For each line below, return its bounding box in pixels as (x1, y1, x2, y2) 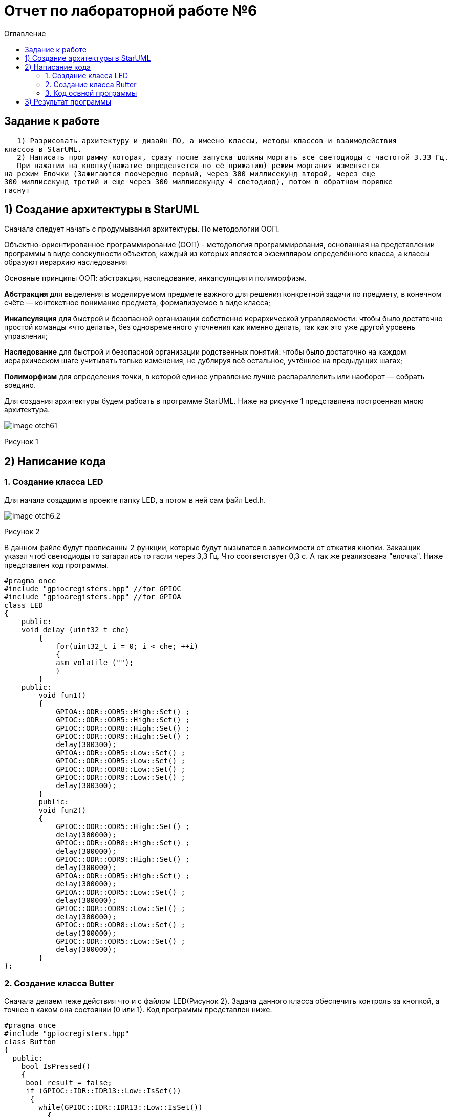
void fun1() (38, 691, 87, 699)
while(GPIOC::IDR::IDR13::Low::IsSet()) (38, 1103, 203, 1112)
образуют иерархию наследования (4, 258, 127, 267)
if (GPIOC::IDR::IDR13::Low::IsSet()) (26, 1087, 181, 1095)
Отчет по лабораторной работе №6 (4, 2, 257, 19)
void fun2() (38, 805, 87, 814)
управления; (4, 332, 48, 341)
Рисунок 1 (4, 437, 38, 446)
